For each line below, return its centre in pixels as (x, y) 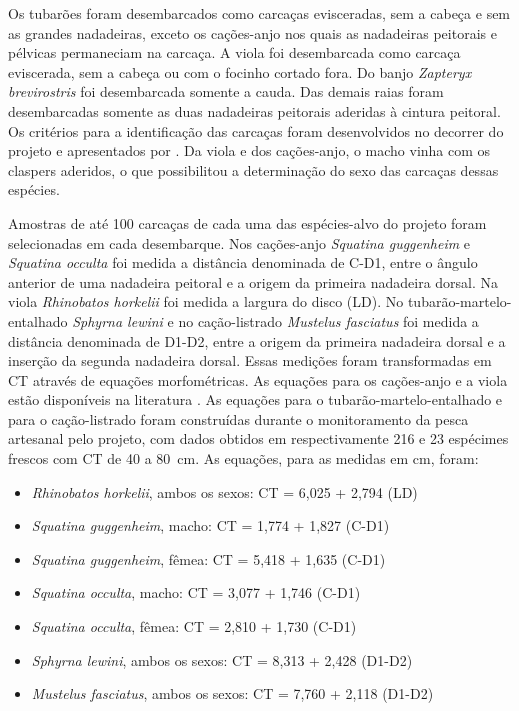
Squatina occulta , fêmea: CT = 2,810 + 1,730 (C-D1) (194, 626)
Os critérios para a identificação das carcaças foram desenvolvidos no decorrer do (256, 130)
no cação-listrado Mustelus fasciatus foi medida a (328, 320)
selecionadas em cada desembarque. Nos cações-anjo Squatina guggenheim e (239, 242)
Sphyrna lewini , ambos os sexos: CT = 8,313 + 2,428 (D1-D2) (222, 659)
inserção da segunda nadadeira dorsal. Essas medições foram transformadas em (250, 360)
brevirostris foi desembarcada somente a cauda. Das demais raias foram (226, 91)
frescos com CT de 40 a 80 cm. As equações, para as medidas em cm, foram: (243, 458)
